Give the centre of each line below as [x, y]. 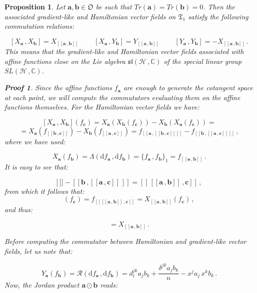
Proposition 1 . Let [35, 6]
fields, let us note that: [39, 251]
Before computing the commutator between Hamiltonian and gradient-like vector [126, 241]
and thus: [19, 209]
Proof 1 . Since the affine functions [58, 88]
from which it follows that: [45, 191]
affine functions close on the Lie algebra [65, 61]
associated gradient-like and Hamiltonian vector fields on [90, 16]
